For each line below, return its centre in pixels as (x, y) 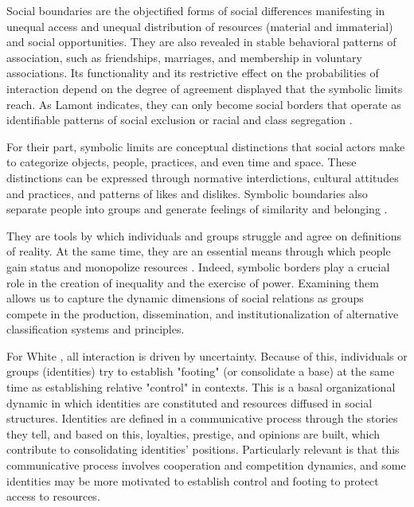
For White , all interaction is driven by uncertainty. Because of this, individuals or (207, 355)
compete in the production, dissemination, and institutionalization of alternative (203, 313)
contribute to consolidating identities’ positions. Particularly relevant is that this (203, 449)
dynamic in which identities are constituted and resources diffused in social (189, 402)
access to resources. (53, 496)
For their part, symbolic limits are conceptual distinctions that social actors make (206, 146)
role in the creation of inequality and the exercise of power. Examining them (193, 282)
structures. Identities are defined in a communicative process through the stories (202, 418)
